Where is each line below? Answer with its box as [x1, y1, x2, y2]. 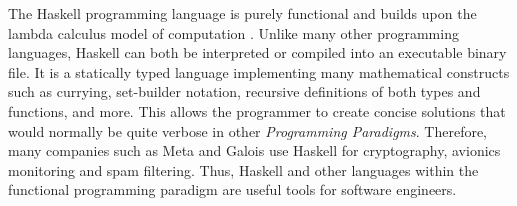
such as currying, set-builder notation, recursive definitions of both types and [8, 81, 481, 102]
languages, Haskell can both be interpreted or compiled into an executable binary [8, 42, 507, 63]
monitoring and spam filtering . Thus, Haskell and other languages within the [8, 159, 479, 180]
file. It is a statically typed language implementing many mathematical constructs [8, 61, 510, 82]
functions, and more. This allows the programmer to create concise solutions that [8, 100, 506, 121]
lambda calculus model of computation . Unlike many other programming [8, 22, 459, 43]
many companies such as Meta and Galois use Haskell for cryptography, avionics [8, 140, 501, 161]
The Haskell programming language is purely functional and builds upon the [8, 3, 477, 23]
